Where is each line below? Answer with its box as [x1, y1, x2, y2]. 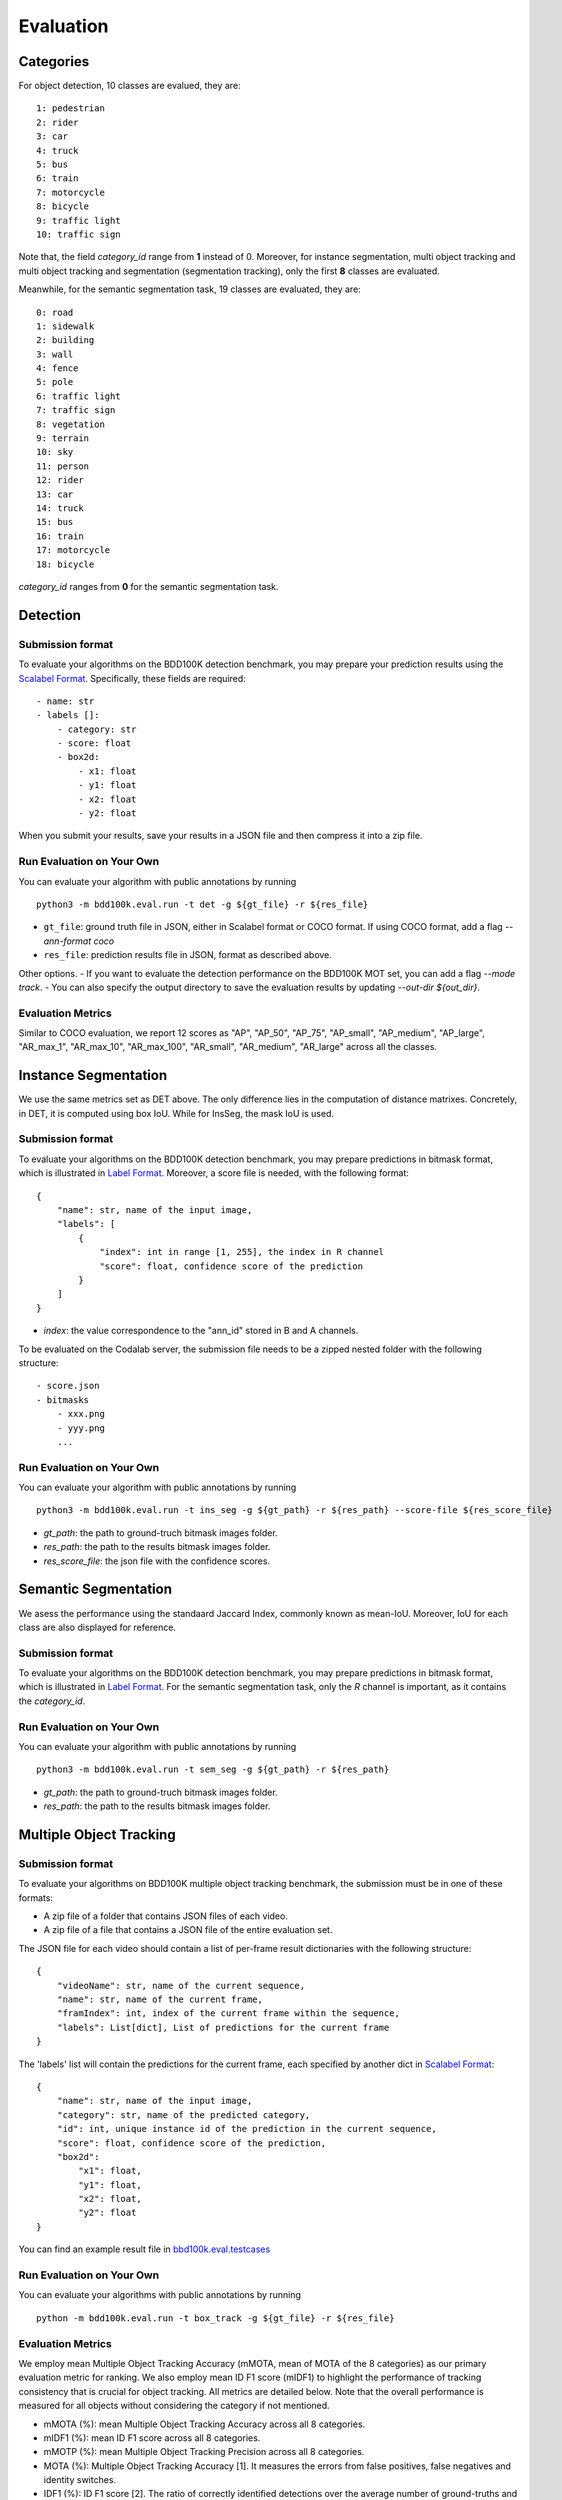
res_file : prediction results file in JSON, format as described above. [43, 949, 332, 961]
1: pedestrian [36, 103, 105, 114]
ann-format [43, 935, 92, 947]
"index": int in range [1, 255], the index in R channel [99, 1246, 385, 1258]
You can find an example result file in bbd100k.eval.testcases [18, 2243, 271, 2255]
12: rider [36, 475, 84, 486]
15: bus [36, 516, 74, 528]
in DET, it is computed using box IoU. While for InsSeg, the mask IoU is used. [18, 1107, 335, 1119]
